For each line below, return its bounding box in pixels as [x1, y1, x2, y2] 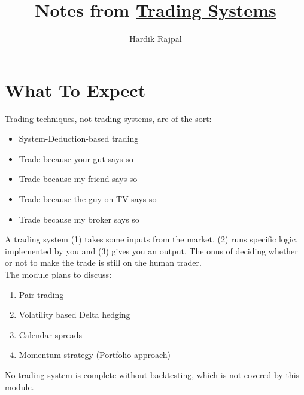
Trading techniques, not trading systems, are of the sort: [5, 112, 212, 124]
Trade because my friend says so [19, 172, 138, 185]
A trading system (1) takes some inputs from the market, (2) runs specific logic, [5, 233, 298, 245]
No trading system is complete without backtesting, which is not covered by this [5, 368, 300, 381]
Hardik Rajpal [129, 32, 182, 45]
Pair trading [19, 288, 64, 300]
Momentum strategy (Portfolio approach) [19, 348, 171, 361]
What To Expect [5, 77, 146, 102]
